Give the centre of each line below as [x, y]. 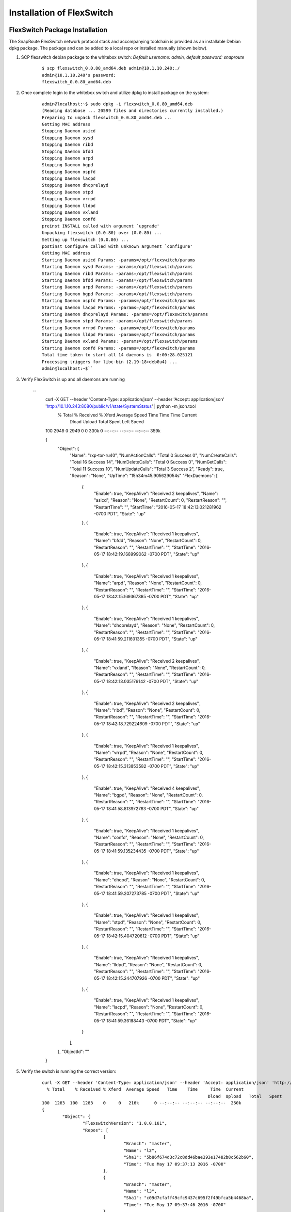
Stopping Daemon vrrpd [69, 199]
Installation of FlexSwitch [61, 13]
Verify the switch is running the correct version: [69, 1071]
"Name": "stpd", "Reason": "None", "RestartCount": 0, [147, 922]
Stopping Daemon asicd [69, 131]
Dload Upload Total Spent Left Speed [107, 422]
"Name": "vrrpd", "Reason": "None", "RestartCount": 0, [149, 752]
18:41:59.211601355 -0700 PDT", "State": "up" [152, 639]
